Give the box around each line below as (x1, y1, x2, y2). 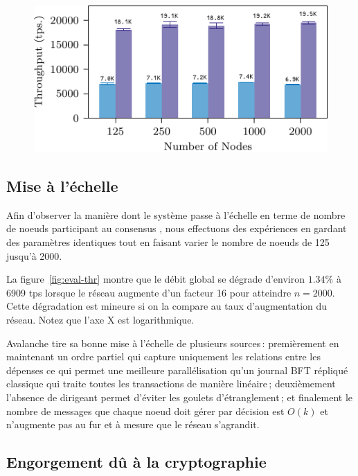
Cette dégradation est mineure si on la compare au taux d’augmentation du (6, 299, 328, 313)
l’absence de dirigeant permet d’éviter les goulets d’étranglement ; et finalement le (6, 389, 353, 404)
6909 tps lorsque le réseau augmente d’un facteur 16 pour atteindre (6, 285, 292, 299)
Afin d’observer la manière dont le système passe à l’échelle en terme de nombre (6, 207, 346, 222)
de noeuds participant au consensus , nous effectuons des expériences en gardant (6, 221, 347, 236)
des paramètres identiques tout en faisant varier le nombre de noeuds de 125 (6, 234, 330, 249)
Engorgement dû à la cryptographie (6, 451, 267, 473)
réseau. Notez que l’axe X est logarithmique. (6, 312, 195, 326)
